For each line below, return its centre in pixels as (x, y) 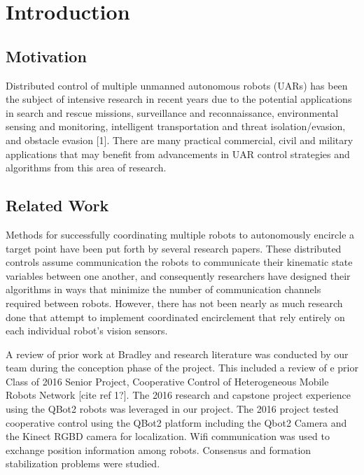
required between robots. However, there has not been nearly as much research (174, 303)
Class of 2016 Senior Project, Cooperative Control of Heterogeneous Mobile (167, 381)
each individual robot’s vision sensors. (87, 331)
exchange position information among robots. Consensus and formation (159, 449)
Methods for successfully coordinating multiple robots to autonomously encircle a (180, 234)
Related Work (57, 205)
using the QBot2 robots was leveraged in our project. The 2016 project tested (172, 409)
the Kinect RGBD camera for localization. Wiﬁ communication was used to (168, 436)
